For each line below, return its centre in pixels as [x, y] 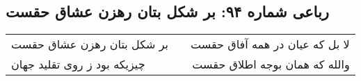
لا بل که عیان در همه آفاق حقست [270, 44]
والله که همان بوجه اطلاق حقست [271, 64]
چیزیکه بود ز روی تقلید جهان [78, 64]
